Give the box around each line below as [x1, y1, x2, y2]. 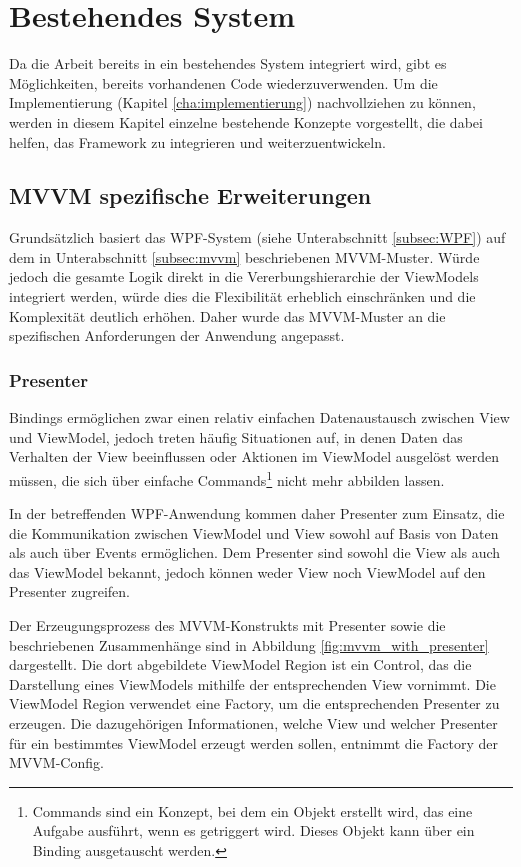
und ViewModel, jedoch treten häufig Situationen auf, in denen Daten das [9, 426, 463, 447]
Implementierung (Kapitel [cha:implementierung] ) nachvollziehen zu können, [9, 92, 476, 113]
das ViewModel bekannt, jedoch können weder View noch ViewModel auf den [9, 561, 486, 582]
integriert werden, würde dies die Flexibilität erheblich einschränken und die [9, 286, 476, 307]
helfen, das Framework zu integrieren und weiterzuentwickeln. [9, 131, 386, 152]
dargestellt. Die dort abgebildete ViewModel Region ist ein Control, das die [9, 654, 472, 675]
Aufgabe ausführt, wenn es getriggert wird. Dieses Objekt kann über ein [32, 820, 475, 841]
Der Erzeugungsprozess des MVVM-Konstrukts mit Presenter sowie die [9, 615, 446, 636]
